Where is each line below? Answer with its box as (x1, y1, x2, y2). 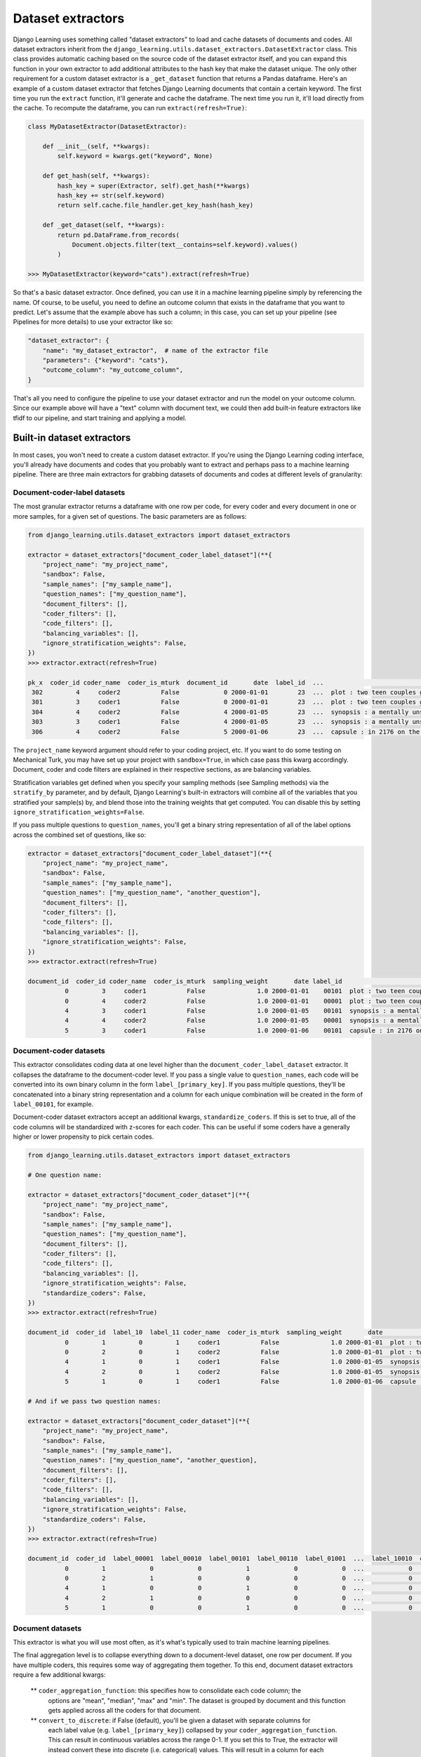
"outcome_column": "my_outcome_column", (42, 366, 184, 374)
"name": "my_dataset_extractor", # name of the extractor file (42, 346, 269, 354)
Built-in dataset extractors (13, 432, 131, 444)
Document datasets (13, 1623, 82, 1633)
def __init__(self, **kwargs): (42, 143, 150, 150)
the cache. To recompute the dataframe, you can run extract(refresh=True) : (13, 104, 247, 112)
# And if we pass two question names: (27, 1397, 161, 1405)
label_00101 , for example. (13, 1100, 94, 1108)
